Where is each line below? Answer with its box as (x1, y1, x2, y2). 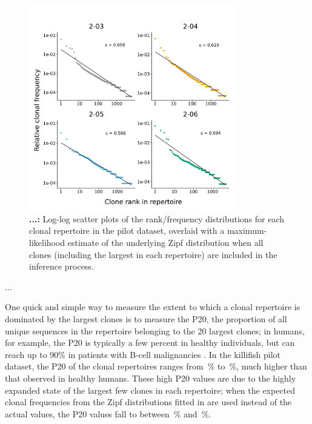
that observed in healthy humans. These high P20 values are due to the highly (5, 371, 296, 384)
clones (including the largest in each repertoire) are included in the (29, 248, 277, 260)
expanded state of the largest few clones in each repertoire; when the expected (5, 383, 296, 396)
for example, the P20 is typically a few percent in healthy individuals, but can (5, 336, 295, 349)
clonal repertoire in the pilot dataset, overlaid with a (29, 224, 225, 237)
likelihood (29, 236, 65, 248)
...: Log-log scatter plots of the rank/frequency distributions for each (29, 212, 285, 225)
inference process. (29, 260, 94, 273)
